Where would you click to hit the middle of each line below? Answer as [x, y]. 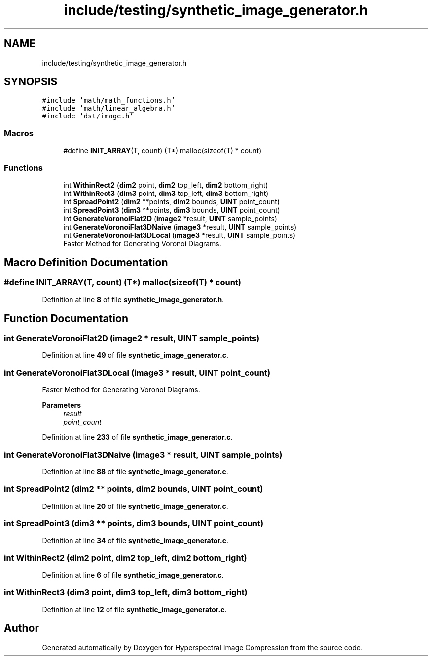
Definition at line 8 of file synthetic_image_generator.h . [133, 300]
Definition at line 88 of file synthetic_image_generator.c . [135, 471]
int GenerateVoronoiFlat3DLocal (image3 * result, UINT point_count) [137, 372]
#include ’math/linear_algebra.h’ [109, 108]
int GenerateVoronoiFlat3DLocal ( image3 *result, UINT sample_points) [180, 235]
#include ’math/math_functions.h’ [109, 100]
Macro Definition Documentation [86, 263]
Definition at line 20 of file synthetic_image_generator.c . [135, 506]
